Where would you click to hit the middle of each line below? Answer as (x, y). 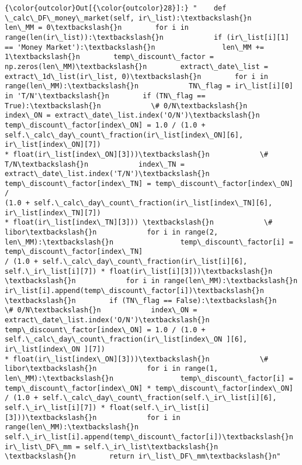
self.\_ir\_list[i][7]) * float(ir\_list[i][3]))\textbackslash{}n (139, 271)
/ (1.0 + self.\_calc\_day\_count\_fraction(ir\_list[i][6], (126, 262)
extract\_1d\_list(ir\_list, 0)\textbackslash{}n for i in (137, 76)
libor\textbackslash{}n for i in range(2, (112, 232)
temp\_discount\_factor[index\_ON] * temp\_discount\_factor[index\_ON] (149, 388)
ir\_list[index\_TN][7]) (53, 213)
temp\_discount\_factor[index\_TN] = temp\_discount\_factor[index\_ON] (149, 183)
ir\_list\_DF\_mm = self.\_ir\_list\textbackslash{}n (112, 447)
